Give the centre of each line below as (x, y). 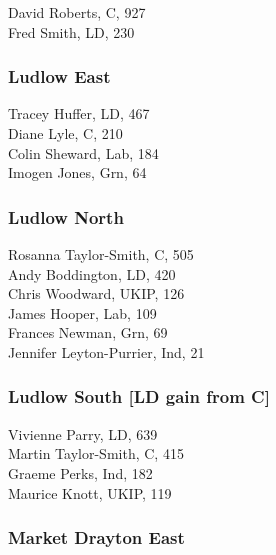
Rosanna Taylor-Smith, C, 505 (101, 254)
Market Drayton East (96, 537)
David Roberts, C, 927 (77, 12)
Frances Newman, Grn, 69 (88, 332)
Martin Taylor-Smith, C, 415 (96, 453)
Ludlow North (66, 216)
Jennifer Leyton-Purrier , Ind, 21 (106, 351)
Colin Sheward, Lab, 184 (83, 152)
